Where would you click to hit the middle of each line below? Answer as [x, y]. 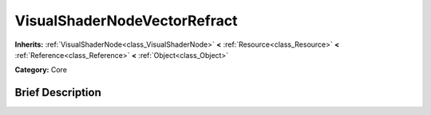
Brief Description [58, 92]
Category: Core [41, 70]
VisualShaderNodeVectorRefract [126, 21]
